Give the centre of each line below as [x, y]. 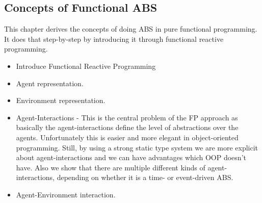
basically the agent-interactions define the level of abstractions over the [127, 127]
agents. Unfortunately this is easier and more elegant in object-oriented [127, 137]
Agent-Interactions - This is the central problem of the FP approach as [127, 117]
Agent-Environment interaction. [66, 194]
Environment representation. [61, 100]
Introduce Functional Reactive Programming [86, 66]
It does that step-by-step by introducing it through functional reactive [114, 39]
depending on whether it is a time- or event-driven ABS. [145, 177]
